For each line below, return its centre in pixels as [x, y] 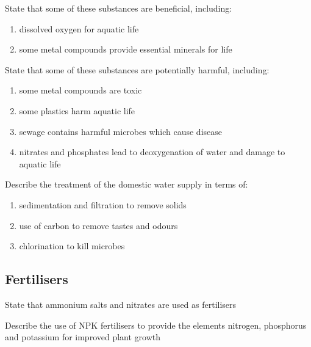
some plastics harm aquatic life [77, 110]
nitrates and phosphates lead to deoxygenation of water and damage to [152, 152]
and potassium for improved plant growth [83, 337]
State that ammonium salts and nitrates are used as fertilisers [121, 304]
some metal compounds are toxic [80, 90]
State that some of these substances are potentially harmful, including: [137, 69]
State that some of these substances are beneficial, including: [119, 8]
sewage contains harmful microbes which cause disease [121, 131]
